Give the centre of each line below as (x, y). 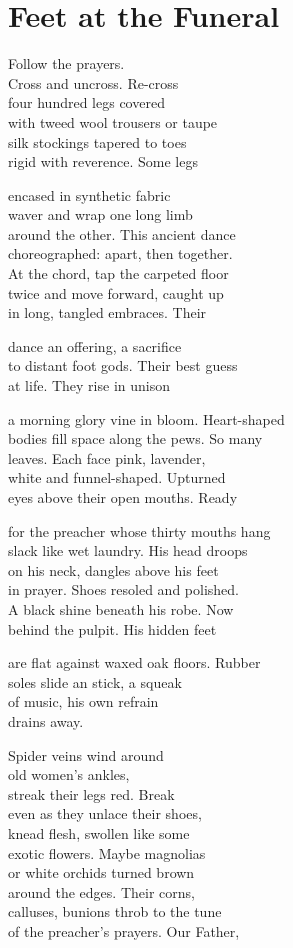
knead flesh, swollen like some (99, 832)
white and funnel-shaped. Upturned (117, 477)
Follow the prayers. (66, 63)
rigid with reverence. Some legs (103, 161)
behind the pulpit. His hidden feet (112, 628)
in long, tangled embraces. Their (107, 312)
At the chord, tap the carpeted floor (118, 273)
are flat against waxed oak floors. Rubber (134, 662)
